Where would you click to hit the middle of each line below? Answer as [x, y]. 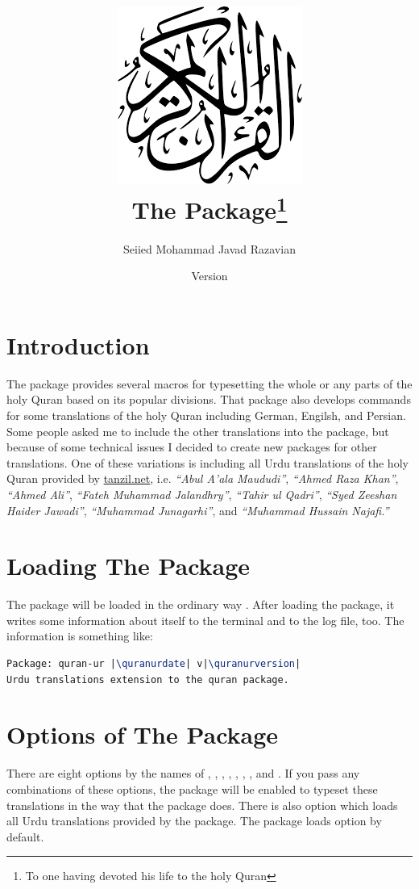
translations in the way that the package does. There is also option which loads [202, 805]
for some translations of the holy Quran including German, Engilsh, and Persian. [206, 415]
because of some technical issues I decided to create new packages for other [192, 447]
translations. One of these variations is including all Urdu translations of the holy [207, 462]
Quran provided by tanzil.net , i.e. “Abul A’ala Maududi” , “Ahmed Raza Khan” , [203, 478]
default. [25, 836]
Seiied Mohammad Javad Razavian [209, 248]
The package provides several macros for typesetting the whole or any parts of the [209, 383]
